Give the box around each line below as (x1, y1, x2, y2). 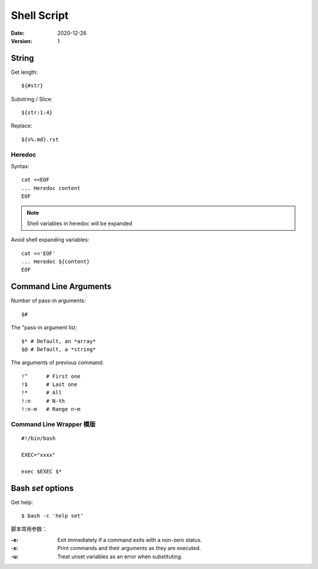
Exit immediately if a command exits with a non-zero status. (57, 536, 203, 543)
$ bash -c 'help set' (21, 512, 84, 519)
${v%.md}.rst (21, 136, 59, 143)
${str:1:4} (21, 109, 53, 116)
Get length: (11, 68, 38, 76)
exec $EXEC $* (21, 468, 62, 475)
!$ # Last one (21, 381, 78, 388)
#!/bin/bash (21, 435, 56, 442)
